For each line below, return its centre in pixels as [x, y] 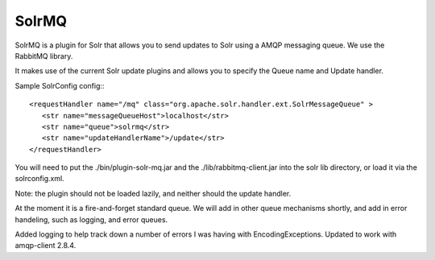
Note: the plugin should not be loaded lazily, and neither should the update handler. [153, 193]
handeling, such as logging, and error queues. [91, 219]
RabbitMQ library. [44, 56]
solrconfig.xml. [39, 179]
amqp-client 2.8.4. [46, 246]
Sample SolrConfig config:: [60, 85]
